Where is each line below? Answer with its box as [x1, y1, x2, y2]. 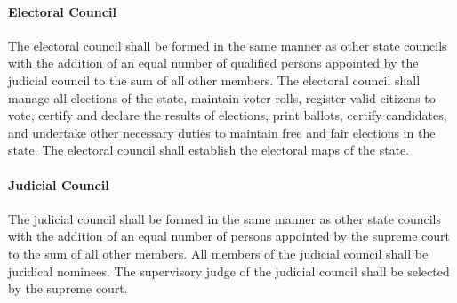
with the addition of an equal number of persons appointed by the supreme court [8, 227, 451, 245]
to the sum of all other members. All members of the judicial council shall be [8, 243, 429, 262]
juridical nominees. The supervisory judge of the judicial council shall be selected [8, 261, 450, 280]
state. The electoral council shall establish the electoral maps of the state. [8, 140, 410, 159]
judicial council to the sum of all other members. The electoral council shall [8, 70, 421, 89]
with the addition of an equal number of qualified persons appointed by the [8, 53, 419, 72]
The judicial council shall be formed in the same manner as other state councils [8, 209, 441, 227]
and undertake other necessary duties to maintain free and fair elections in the [8, 123, 436, 141]
